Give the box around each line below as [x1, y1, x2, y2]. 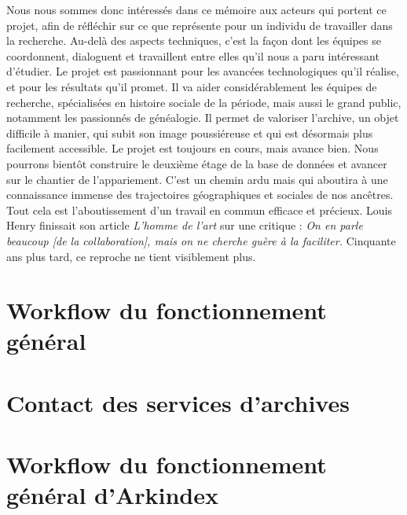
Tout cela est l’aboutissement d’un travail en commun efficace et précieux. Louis [6, 201, 392, 218]
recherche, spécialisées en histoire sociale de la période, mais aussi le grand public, [6, 94, 401, 110]
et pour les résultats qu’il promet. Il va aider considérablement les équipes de [6, 78, 377, 94]
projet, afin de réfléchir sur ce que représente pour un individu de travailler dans [6, 17, 393, 33]
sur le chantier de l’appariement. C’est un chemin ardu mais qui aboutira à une [6, 171, 388, 187]
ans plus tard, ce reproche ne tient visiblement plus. [6, 248, 256, 264]
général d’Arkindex [6, 479, 218, 511]
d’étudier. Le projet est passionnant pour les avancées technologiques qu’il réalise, [6, 63, 399, 79]
